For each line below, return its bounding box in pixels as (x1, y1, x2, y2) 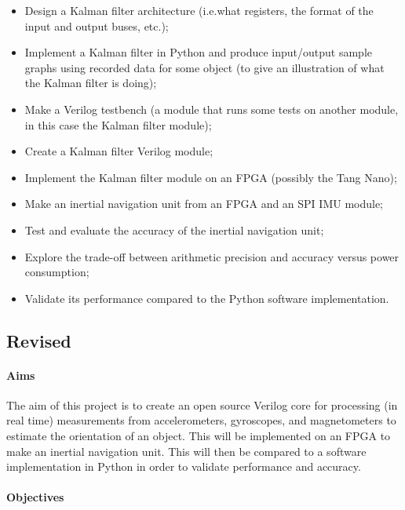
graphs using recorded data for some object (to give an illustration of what (24, 59, 385, 75)
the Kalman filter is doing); (24, 75, 157, 91)
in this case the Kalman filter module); (24, 116, 212, 133)
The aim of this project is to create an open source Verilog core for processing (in (6, 396, 398, 413)
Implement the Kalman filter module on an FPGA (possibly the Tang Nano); (24, 169, 397, 185)
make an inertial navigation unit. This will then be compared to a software (6, 443, 367, 459)
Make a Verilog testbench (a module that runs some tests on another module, (24, 100, 399, 117)
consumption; (24, 264, 89, 280)
